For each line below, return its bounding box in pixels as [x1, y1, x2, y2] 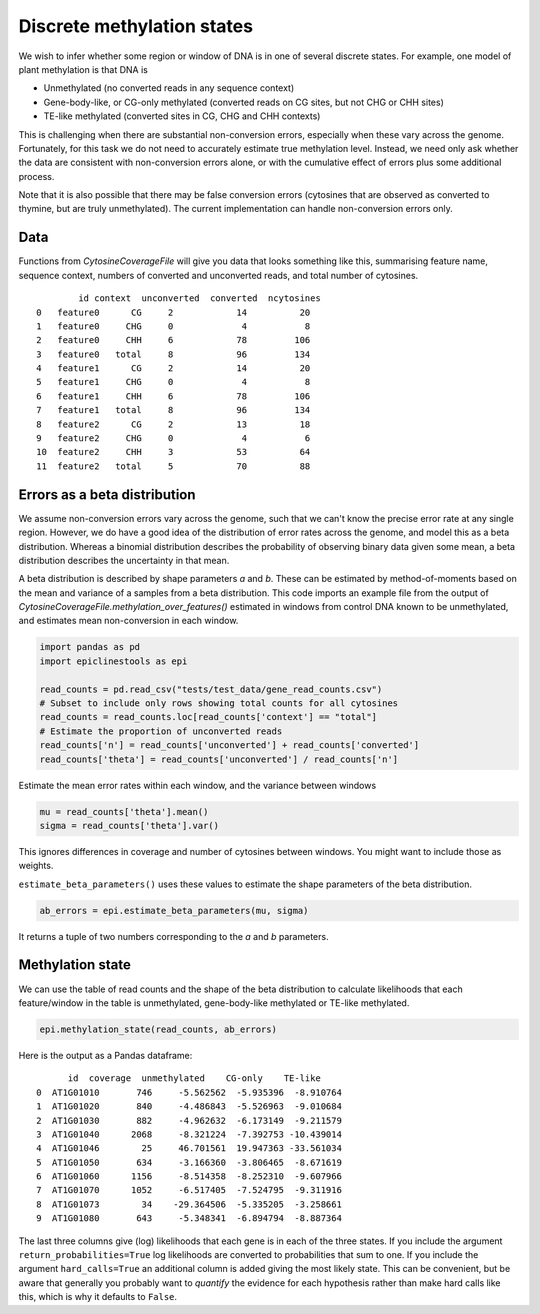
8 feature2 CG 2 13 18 [36, 418, 311, 430]
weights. [18, 860, 54, 872]
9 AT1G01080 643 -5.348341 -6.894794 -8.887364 [36, 1213, 342, 1224]
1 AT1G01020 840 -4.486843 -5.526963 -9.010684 [36, 1101, 342, 1112]
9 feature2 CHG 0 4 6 [36, 433, 311, 444]
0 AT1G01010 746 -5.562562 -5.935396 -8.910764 [36, 1086, 342, 1098]
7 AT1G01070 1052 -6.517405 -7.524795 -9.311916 [36, 1185, 342, 1196]
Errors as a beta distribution [18, 486, 196, 503]
